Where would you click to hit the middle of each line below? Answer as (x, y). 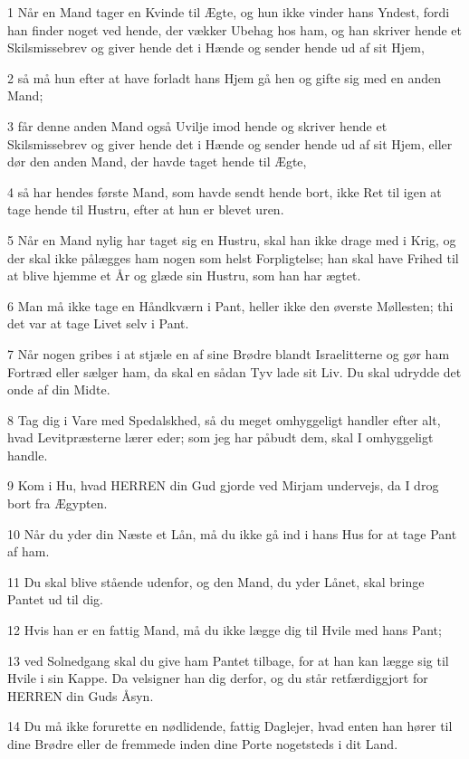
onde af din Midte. (59, 389)
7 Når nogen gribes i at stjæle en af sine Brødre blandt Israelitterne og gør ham (229, 353)
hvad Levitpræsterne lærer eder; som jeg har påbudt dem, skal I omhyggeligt (220, 437)
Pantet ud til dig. (55, 599)
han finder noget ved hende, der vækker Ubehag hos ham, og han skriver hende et (235, 29)
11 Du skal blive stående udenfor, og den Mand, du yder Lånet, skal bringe (216, 581)
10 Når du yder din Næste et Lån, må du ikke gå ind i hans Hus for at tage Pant (232, 533)
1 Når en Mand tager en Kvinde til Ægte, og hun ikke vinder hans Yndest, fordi (229, 12)
